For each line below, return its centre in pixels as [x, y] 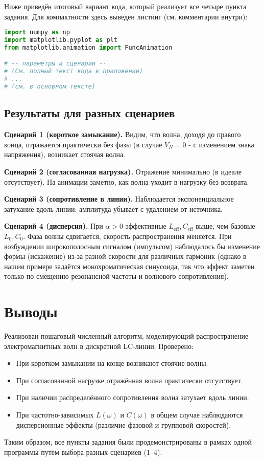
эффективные [146, 226]
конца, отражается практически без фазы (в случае [83, 144]
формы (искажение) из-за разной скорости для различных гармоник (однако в [125, 256]
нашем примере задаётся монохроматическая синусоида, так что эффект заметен [129, 266]
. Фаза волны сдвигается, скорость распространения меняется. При [127, 236]
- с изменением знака [221, 144]
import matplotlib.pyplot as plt [61, 40]
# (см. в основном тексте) [50, 87]
